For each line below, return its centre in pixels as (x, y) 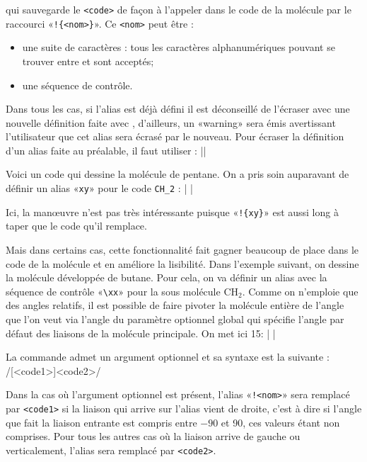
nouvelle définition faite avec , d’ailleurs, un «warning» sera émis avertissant (171, 122)
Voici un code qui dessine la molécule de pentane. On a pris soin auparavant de (177, 174)
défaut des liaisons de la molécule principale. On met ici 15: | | (141, 333)
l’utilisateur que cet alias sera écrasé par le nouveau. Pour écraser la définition (175, 136)
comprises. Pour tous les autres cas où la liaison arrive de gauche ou (153, 436)
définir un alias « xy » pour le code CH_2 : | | (99, 188)
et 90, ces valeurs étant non (280, 422)
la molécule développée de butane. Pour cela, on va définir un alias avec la (167, 277)
